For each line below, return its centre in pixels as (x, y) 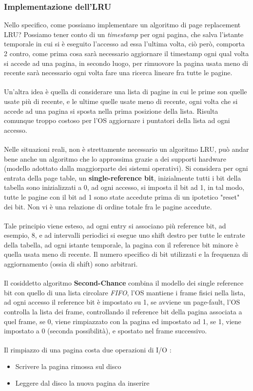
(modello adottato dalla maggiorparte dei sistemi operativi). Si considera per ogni (126, 168)
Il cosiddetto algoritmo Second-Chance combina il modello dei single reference (124, 283)
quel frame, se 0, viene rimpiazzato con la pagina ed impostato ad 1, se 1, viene (123, 321)
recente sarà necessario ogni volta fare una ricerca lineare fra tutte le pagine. (118, 72)
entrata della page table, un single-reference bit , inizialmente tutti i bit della (123, 177)
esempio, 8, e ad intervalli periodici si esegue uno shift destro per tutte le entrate (125, 235)
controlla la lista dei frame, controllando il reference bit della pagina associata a (123, 312)
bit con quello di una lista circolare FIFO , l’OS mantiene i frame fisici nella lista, (125, 292)
